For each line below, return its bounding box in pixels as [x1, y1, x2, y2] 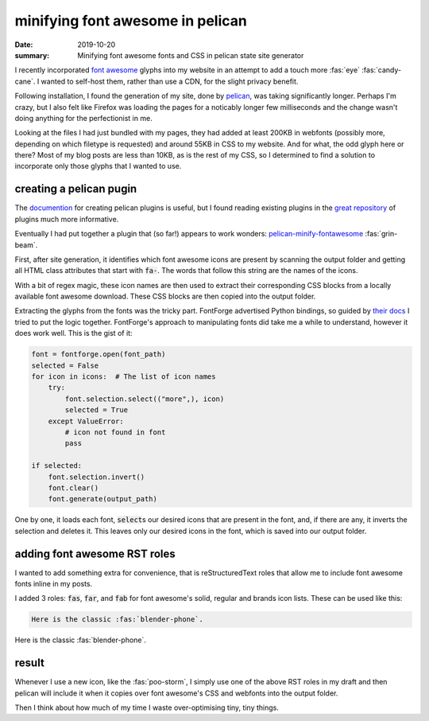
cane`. [14, 76, 36, 86]
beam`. [14, 240, 38, 250]
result [14, 657, 45, 670]
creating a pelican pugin [14, 182, 137, 196]
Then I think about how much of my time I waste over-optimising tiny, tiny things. [14, 703, 280, 712]
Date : [14, 40, 33, 49]
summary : [14, 50, 50, 60]
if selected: [31, 462, 83, 470]
